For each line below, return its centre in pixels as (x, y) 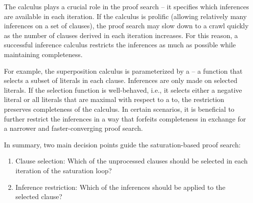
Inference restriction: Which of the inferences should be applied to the (120, 187)
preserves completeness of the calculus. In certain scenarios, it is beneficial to (119, 109)
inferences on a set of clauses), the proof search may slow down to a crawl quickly (126, 26)
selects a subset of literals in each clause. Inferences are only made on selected (121, 80)
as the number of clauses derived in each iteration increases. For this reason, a (121, 35)
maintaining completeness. (43, 54)
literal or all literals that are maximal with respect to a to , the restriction (114, 99)
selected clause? (39, 196)
